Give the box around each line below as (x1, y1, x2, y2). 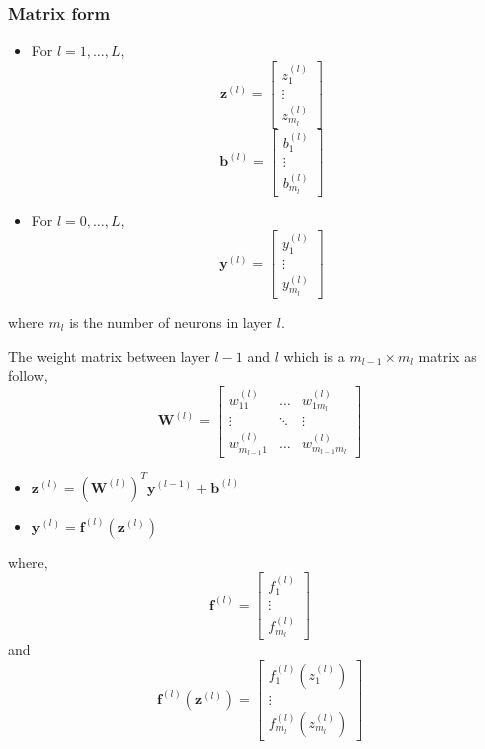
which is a (283, 345, 345, 366)
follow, (8, 365, 48, 386)
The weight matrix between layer (8, 345, 210, 366)
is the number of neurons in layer (69, 311, 273, 332)
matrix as (418, 345, 477, 366)
